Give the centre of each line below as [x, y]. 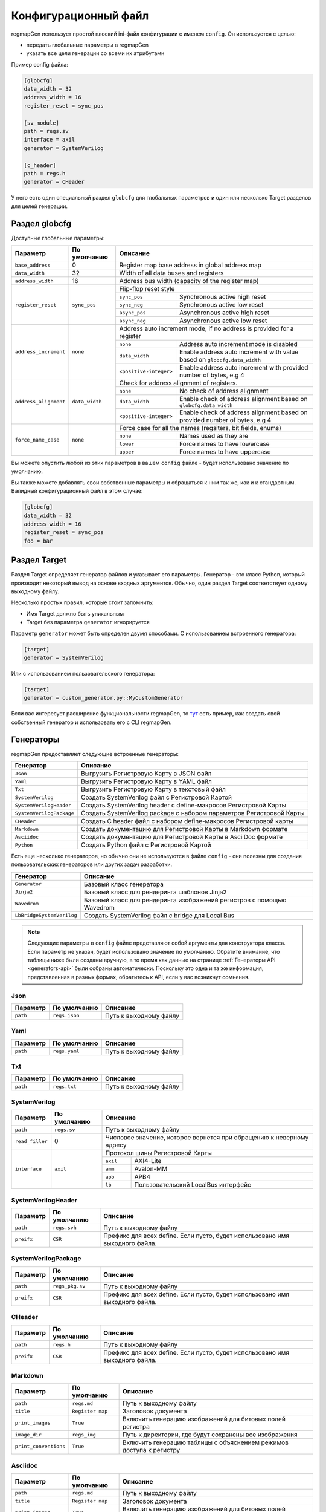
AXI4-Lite [148, 1161]
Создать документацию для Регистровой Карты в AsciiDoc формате [182, 837]
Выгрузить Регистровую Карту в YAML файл [146, 781]
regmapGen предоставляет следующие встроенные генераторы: [95, 754]
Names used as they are [214, 436]
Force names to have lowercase [224, 444]
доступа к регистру [151, 1450]
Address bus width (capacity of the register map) [189, 281]
